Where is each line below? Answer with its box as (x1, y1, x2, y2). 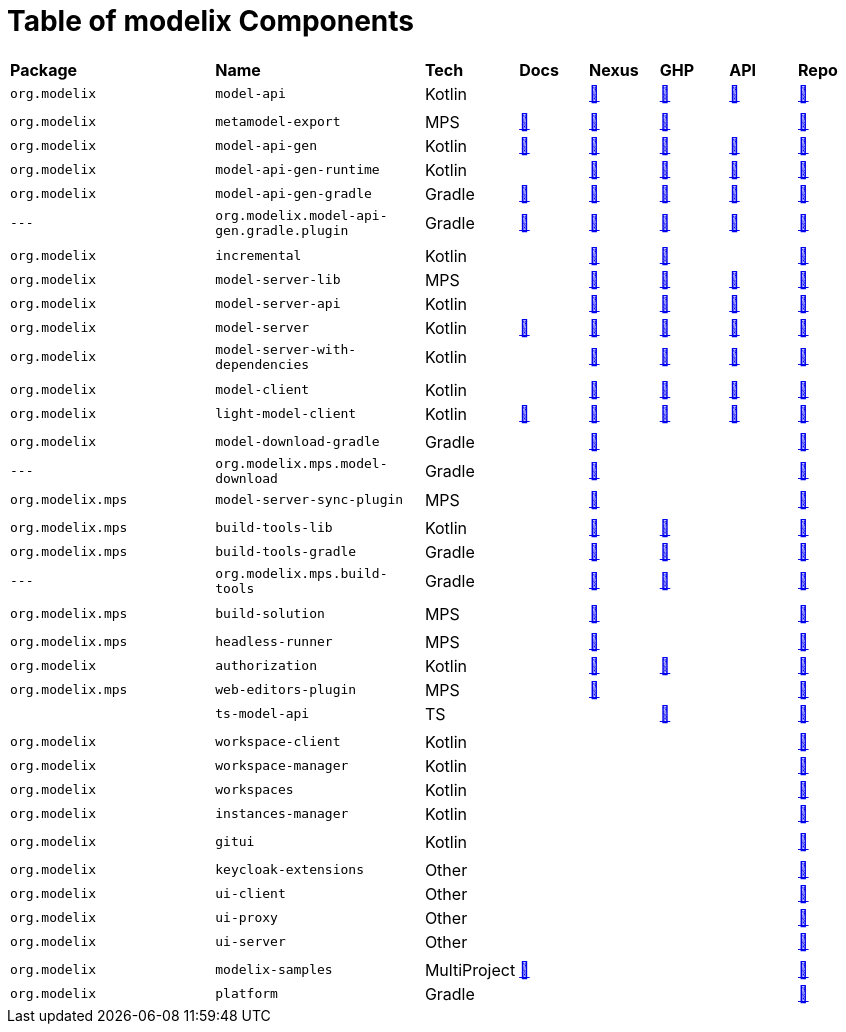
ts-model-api (215, 706, 310, 722)
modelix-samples (215, 962, 333, 978)
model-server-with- (215, 341, 357, 357)
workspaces (215, 782, 294, 798)
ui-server (215, 934, 286, 950)
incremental (215, 248, 302, 264)
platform (215, 986, 278, 1002)
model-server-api (215, 296, 341, 312)
